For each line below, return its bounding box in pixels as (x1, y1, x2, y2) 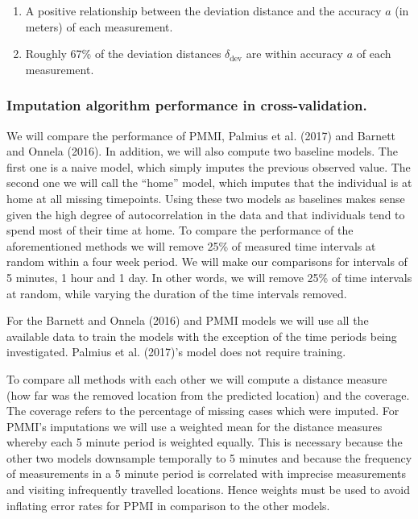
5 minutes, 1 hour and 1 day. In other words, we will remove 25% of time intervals (6, 268, 412, 285)
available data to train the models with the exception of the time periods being (6, 327, 397, 344)
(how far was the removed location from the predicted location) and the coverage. (6, 386, 410, 403)
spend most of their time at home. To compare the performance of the (6, 222, 354, 239)
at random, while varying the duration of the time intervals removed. (6, 284, 347, 301)
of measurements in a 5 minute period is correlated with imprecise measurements (6, 465, 407, 482)
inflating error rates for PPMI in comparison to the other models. (6, 496, 330, 513)
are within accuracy (246, 45, 343, 62)
